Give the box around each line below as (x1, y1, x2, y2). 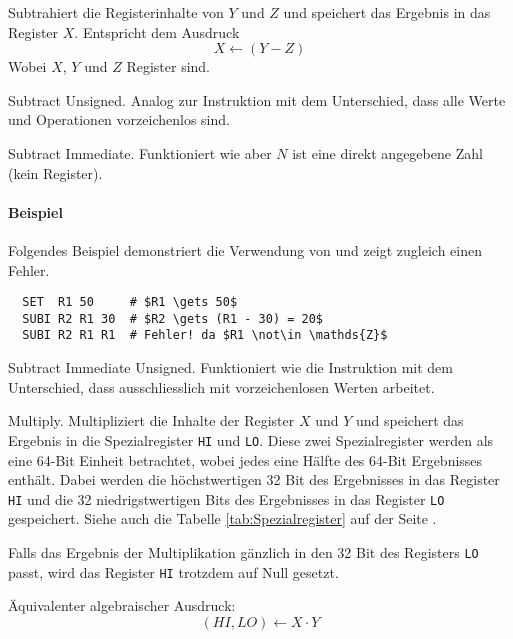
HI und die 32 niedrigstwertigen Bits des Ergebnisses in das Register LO (8, 488, 445, 509)
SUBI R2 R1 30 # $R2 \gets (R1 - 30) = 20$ (22, 311, 323, 326)
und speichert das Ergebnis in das (283, 2, 491, 22)
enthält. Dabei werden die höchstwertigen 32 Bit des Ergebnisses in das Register (8, 469, 500, 490)
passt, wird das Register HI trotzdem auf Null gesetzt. (8, 561, 339, 582)
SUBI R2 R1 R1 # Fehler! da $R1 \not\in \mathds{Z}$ (22, 328, 388, 343)
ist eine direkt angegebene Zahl (292, 142, 483, 163)
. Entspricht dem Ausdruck (74, 21, 240, 42)
